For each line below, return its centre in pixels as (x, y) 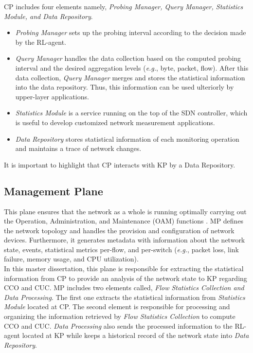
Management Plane (54, 191)
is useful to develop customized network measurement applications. (115, 122)
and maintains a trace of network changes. (78, 148)
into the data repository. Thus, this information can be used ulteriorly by (125, 87)
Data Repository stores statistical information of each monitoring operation (127, 139)
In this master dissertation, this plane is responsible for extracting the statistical (124, 269)
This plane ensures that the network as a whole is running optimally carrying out (125, 211)
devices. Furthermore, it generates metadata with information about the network (125, 240)
